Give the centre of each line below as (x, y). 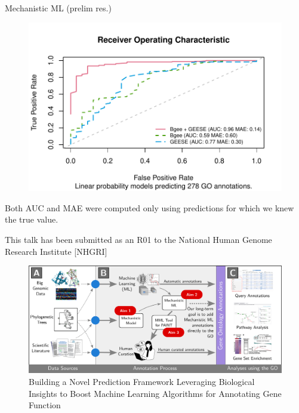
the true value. (32, 219)
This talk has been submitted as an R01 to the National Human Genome (138, 240)
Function (45, 405)
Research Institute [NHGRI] (56, 251)
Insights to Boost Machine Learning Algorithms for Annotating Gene (155, 393)
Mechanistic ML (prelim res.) (58, 8)
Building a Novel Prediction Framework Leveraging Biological (142, 381)
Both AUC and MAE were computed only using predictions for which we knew (149, 207)
